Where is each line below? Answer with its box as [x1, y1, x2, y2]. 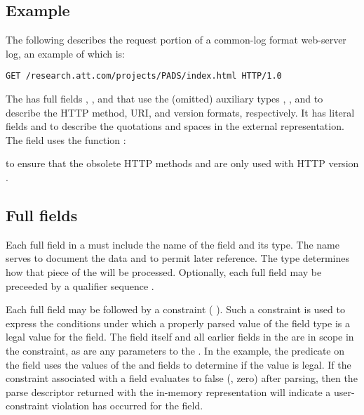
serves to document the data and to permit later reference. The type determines [6, 251, 350, 265]
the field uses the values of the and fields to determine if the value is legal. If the [6, 357, 351, 371]
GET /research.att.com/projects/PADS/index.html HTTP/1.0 [6, 71, 282, 81]
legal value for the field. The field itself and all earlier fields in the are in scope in [6, 329, 354, 344]
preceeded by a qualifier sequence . [6, 278, 154, 293]
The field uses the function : [6, 132, 126, 147]
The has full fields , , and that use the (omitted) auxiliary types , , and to [6, 91, 323, 106]
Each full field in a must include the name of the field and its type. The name [6, 237, 339, 251]
